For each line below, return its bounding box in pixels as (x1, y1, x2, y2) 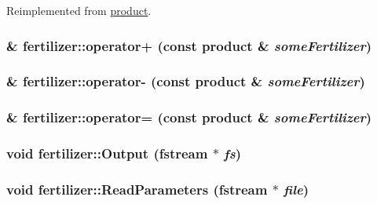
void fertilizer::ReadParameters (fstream (6, 179, 268, 199)
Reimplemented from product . (6, 2, 152, 18)
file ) (284, 179, 309, 199)
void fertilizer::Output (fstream (6, 144, 208, 163)
